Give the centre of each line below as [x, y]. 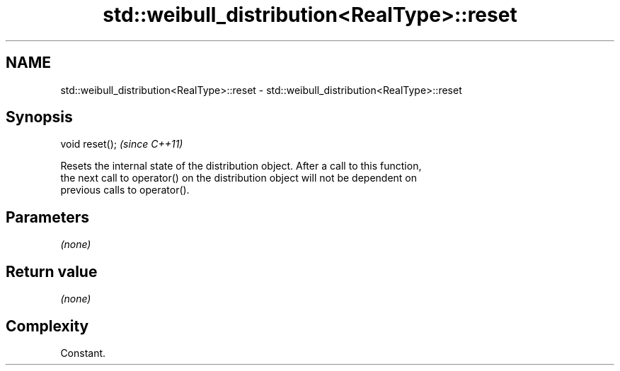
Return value [52, 271]
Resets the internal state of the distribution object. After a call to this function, [241, 166]
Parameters [47, 217]
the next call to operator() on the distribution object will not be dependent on [239, 178]
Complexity [47, 326]
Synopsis [39, 117]
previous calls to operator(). [125, 190]
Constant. [83, 353]
